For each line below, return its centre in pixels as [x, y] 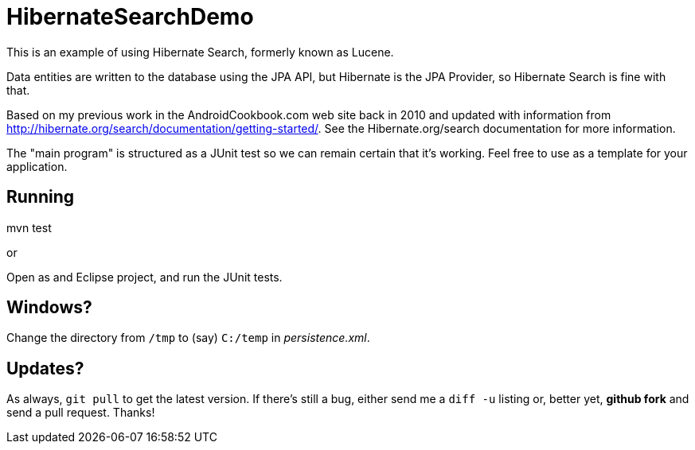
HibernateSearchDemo [130, 17]
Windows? [49, 308]
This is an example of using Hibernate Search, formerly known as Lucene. [200, 52]
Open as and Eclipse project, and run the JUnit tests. [144, 277]
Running [41, 197]
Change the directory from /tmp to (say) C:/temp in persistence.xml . [188, 338]
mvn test [29, 227]
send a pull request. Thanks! [81, 413]
